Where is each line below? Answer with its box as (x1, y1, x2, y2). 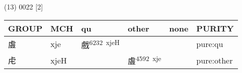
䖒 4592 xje (127, 53, 162, 67)
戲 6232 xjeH (81, 37, 120, 50)
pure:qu (196, 38, 223, 50)
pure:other (196, 54, 233, 66)
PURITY (196, 22, 234, 34)
